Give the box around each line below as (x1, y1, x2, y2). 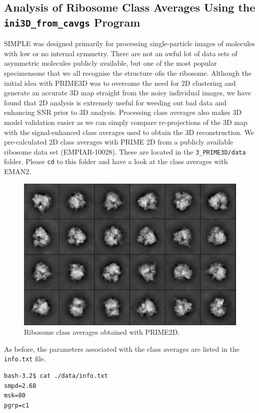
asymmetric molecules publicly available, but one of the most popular (4, 58, 217, 68)
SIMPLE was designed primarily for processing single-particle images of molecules (4, 38, 255, 49)
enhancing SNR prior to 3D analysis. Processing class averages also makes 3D (4, 107, 242, 117)
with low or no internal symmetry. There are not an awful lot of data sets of (4, 48, 237, 58)
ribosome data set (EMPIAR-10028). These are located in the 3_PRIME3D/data (4, 146, 246, 157)
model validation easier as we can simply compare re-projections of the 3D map (4, 116, 247, 127)
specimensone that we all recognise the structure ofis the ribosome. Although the (4, 67, 252, 78)
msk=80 (4, 392, 25, 399)
